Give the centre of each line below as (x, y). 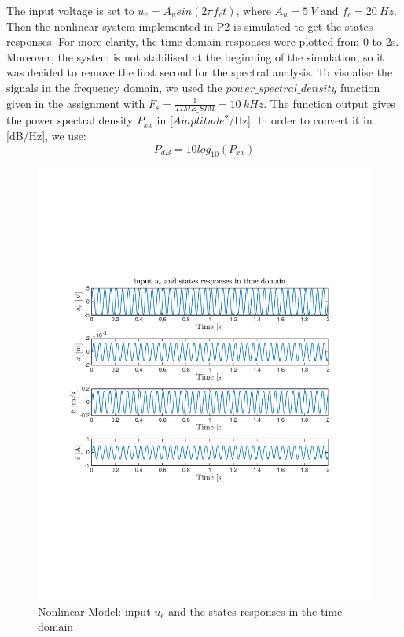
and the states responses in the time (255, 611)
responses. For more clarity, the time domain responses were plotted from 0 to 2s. (203, 41)
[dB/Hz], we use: (46, 135)
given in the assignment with (76, 103)
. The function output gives (329, 103)
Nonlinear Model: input (94, 611)
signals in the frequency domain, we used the (114, 87)
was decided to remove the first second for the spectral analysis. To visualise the (200, 72)
